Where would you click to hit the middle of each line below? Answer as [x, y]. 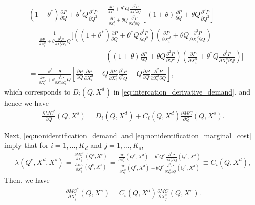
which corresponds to [37, 91]
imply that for [26, 145]
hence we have [27, 102]
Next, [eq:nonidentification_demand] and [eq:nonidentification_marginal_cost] [128, 135]
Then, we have [27, 180]
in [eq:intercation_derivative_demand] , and [182, 91]
